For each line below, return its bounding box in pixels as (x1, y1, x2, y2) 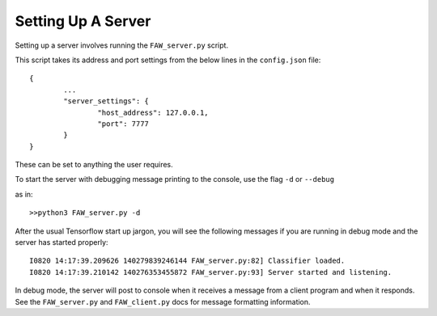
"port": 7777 (97, 119, 150, 129)
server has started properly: (15, 238, 108, 247)
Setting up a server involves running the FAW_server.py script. (15, 40, 229, 50)
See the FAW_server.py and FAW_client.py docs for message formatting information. (15, 297, 311, 306)
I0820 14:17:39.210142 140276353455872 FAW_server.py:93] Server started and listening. (29, 268, 392, 276)
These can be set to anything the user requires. (15, 160, 173, 170)
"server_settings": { (63, 97, 150, 106)
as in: (15, 189, 33, 199)
